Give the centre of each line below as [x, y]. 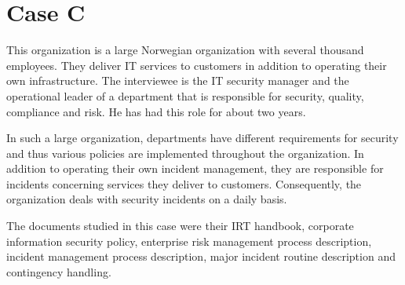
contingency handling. [59, 271]
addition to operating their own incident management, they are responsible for [195, 168]
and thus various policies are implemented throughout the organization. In [185, 153]
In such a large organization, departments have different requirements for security [202, 138]
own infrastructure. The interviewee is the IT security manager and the [178, 80]
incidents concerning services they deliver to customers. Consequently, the [184, 183]
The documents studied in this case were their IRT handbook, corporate [180, 226]
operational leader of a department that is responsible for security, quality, [185, 95]
